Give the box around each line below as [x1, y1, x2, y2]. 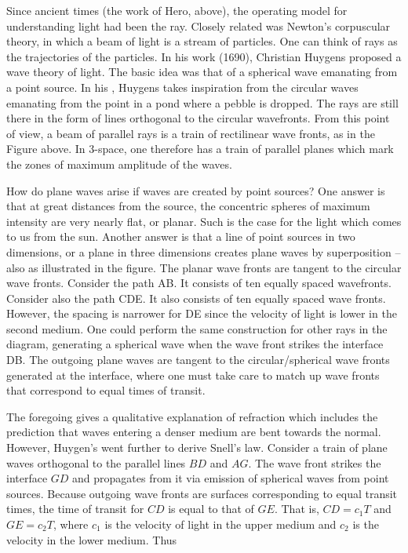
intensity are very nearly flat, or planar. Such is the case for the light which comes [6, 213, 402, 229]
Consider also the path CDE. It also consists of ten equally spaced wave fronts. [6, 289, 386, 306]
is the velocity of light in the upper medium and [104, 516, 337, 532]
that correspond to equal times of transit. [6, 382, 206, 398]
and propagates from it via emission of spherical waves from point [72, 470, 389, 486]
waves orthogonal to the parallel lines [6, 454, 186, 471]
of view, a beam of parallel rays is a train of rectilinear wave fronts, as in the [6, 125, 375, 141]
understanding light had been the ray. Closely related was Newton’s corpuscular [6, 17, 391, 34]
